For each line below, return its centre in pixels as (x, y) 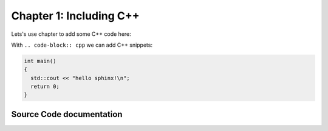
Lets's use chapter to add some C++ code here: (71, 34)
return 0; (45, 87)
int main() (40, 61)
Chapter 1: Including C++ (75, 16)
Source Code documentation (67, 114)
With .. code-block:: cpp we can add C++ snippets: (82, 45)
